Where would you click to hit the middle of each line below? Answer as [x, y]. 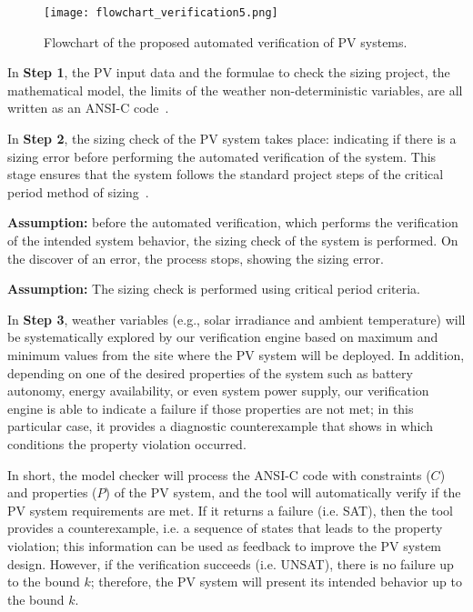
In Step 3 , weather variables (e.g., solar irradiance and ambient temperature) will [236, 319]
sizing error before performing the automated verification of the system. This [222, 156]
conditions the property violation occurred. [127, 443]
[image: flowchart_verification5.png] [161, 13]
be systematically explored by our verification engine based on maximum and [223, 337]
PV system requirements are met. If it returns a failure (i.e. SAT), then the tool [230, 510]
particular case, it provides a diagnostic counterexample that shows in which [220, 426]
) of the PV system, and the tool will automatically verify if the [283, 492]
